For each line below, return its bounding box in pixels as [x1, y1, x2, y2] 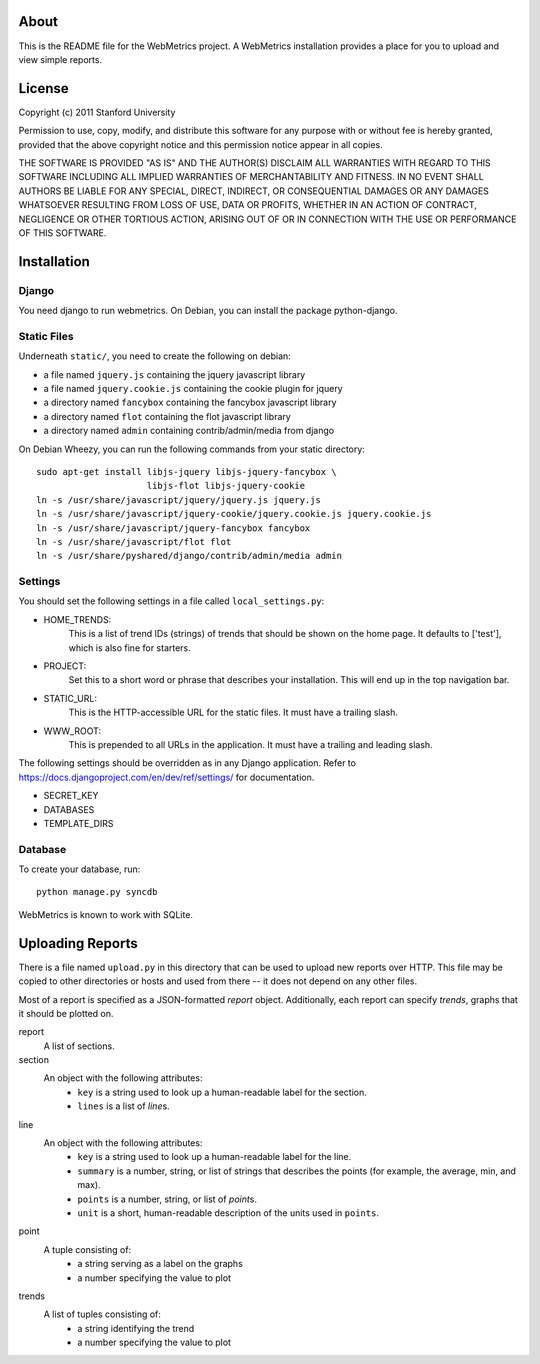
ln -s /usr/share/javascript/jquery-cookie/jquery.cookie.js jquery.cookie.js [36, 508, 432, 520]
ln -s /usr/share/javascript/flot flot [36, 536, 232, 547]
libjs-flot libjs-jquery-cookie [146, 480, 305, 492]
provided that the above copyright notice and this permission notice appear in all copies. [18, 138, 384, 150]
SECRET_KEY [43, 790, 99, 802]
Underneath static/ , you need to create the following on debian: [18, 350, 292, 362]
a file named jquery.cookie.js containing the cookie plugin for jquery [43, 383, 344, 395]
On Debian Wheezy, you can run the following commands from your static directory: [18, 443, 365, 455]
